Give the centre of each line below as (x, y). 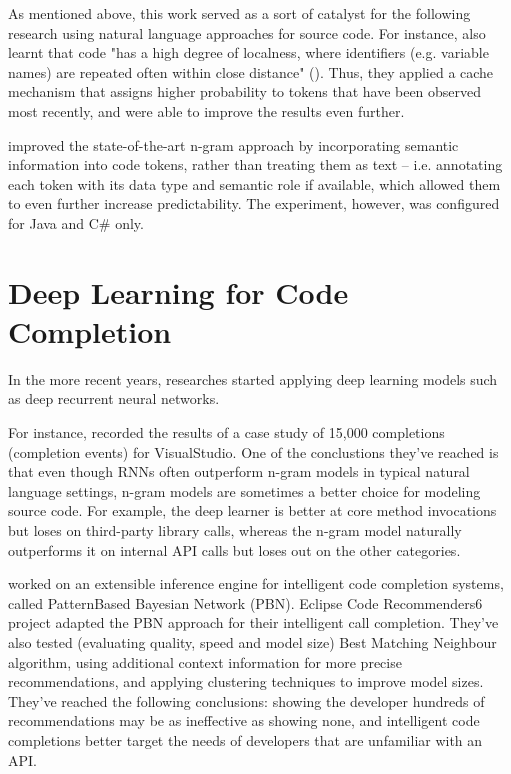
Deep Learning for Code (178, 291)
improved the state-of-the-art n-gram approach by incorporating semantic (233, 144)
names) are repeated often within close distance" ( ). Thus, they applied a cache (251, 71)
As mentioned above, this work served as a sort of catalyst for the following (239, 13)
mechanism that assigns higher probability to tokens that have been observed (245, 91)
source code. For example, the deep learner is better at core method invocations (252, 510)
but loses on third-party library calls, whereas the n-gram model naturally (235, 530)
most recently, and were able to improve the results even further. (206, 110)
